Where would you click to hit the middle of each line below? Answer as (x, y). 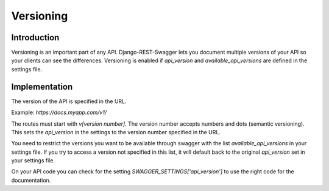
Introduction (35, 38)
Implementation (42, 86)
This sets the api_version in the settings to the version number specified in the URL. (116, 132)
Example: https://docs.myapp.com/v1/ (59, 112)
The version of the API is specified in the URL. (69, 101)
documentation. (31, 180)
